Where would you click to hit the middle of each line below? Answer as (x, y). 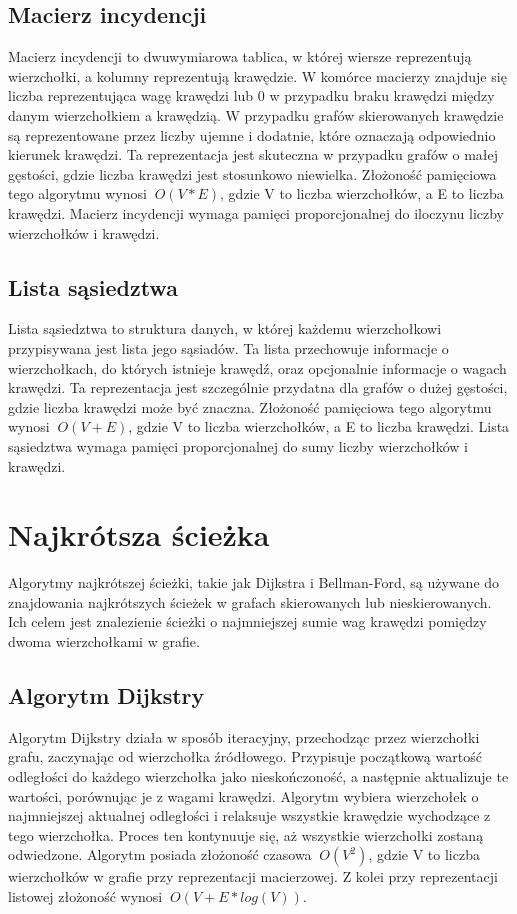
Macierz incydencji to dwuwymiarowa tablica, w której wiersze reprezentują (240, 56)
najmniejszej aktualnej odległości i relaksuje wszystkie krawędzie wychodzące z (249, 815)
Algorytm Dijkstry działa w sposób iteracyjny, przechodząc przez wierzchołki (244, 736)
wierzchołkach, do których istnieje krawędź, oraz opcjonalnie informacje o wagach (257, 367)
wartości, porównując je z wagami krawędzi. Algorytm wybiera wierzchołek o (243, 795)
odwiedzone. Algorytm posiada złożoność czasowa (160, 854)
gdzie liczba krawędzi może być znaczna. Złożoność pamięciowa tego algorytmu (250, 406)
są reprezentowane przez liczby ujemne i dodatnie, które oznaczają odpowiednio (252, 134)
